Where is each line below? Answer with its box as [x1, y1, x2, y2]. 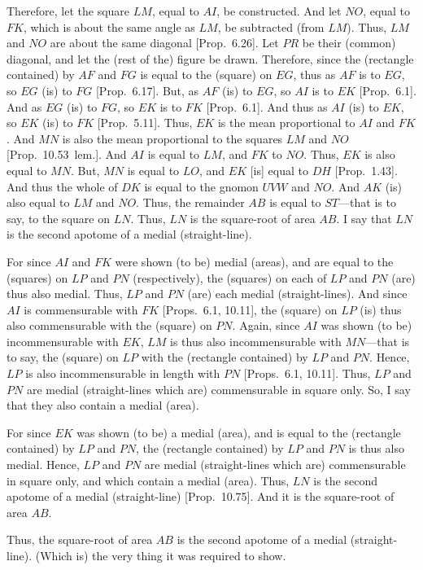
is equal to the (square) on [140, 66, 273, 83]
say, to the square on [7, 209, 110, 226]
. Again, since [232, 317, 300, 334]
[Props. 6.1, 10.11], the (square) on [162, 300, 338, 318]
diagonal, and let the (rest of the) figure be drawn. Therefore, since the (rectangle [7, 50, 414, 67]
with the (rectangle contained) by [141, 349, 308, 366]
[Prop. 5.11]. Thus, [97, 114, 193, 131]
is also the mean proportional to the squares [62, 129, 283, 147]
